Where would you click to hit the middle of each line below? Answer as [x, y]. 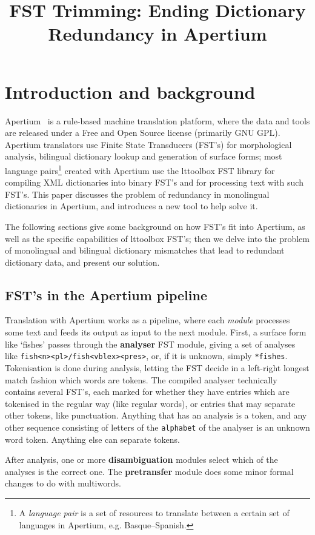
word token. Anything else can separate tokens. [92, 439]
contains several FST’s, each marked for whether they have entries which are [147, 392]
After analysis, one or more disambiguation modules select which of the [141, 459]
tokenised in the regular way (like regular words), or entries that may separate [150, 403]
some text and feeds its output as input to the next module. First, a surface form [156, 332]
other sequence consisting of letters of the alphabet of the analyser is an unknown [157, 427]
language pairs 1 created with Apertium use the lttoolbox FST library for [140, 169]
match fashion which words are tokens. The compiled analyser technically [141, 379]
